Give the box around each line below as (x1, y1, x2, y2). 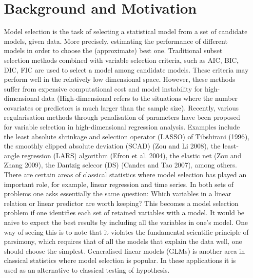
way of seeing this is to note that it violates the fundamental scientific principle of (4, 226, 249, 237)
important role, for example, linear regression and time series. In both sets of (4, 179, 234, 189)
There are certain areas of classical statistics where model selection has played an (4, 169, 247, 180)
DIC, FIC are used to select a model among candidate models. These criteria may (4, 64, 249, 74)
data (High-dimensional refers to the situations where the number (41, 93, 238, 103)
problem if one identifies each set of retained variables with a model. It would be (4, 207, 245, 218)
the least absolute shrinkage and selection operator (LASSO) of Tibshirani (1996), (4, 131, 250, 141)
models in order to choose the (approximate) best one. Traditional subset (4, 45, 223, 56)
